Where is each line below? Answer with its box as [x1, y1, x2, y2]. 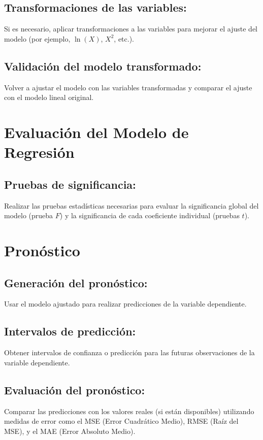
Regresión [4, 142, 75, 162]
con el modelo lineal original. [4, 92, 94, 103]
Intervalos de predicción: [4, 323, 136, 339]
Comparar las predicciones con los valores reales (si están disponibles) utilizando [4, 405, 254, 416]
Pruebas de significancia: [4, 176, 136, 192]
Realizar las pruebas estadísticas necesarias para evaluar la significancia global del [4, 200, 259, 211]
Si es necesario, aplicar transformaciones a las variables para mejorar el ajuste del [4, 23, 257, 34]
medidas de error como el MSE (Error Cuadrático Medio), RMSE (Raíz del [4, 416, 239, 426]
